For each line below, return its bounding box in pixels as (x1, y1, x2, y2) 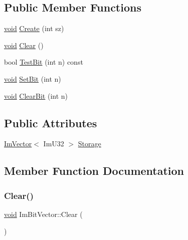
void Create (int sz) (4, 23, 64, 34)
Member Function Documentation (4, 163, 184, 178)
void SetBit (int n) (4, 73, 61, 84)
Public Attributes (4, 115, 97, 130)
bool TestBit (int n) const (4, 57, 83, 67)
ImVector (4, 138, 32, 149)
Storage (78, 138, 101, 149)
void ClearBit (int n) (4, 90, 68, 101)
